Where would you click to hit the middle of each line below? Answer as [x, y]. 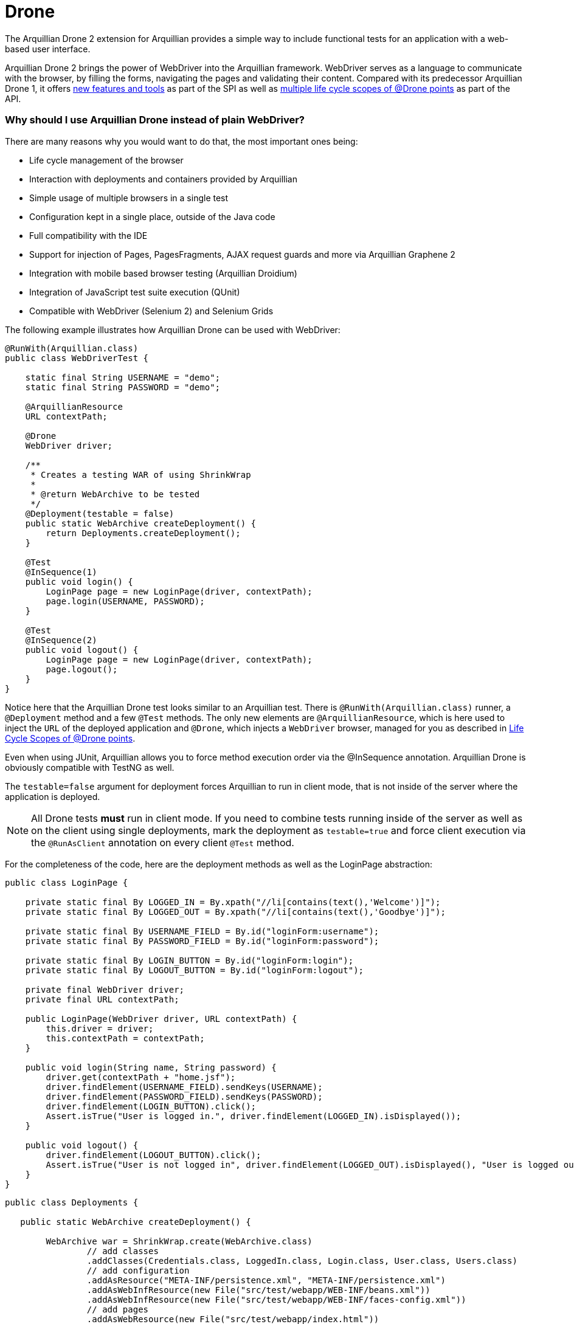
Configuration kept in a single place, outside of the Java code [152, 216]
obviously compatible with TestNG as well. [90, 767]
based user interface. [48, 49]
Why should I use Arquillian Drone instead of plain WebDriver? [155, 120]
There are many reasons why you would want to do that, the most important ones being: [182, 141]
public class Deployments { [72, 1202]
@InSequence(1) [61, 572]
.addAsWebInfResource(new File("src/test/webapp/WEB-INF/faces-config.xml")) [276, 1299]
